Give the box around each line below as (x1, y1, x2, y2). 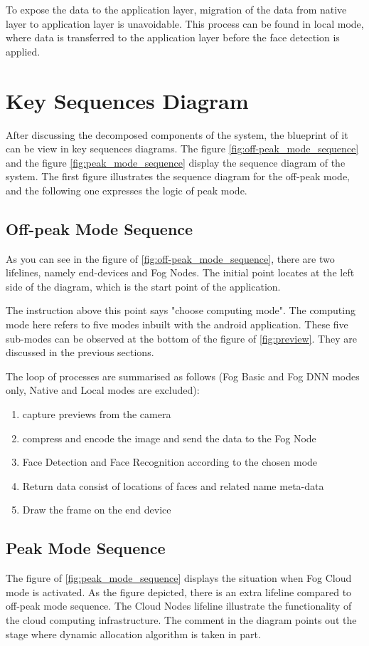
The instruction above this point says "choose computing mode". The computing (6, 303, 355, 318)
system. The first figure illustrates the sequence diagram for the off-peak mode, (6, 169, 351, 184)
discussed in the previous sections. (6, 345, 154, 360)
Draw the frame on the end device (22, 502, 171, 517)
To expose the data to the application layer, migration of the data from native (6, 2, 347, 16)
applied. (6, 43, 41, 58)
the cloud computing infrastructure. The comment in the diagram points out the (6, 612, 357, 627)
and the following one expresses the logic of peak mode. (6, 182, 247, 197)
